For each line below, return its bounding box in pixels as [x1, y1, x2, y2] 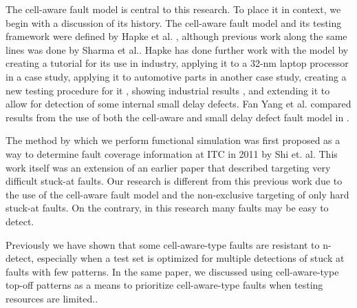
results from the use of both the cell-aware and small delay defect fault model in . [6, 110, 349, 124]
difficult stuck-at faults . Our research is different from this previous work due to [6, 174, 343, 188]
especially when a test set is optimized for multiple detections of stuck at [36, 251, 345, 265]
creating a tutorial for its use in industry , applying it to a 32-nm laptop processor [6, 56, 349, 70]
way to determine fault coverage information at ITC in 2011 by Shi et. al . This [6, 146, 338, 161]
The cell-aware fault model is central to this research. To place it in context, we [6, 2, 341, 16]
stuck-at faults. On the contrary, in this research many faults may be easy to [6, 201, 329, 215]
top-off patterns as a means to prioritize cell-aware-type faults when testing [6, 278, 323, 292]
